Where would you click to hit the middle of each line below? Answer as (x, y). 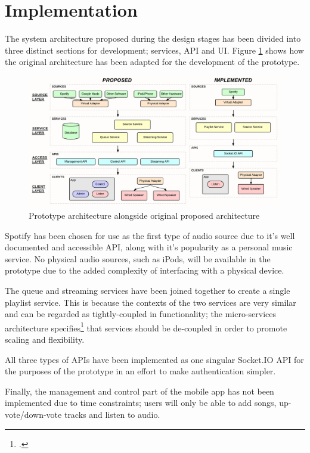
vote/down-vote (33, 414)
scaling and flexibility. (45, 339)
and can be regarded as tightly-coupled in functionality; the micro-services (141, 314)
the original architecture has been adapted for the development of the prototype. (152, 62)
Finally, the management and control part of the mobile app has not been (139, 391)
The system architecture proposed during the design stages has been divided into (153, 38)
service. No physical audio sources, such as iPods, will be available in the (138, 258)
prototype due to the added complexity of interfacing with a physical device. (145, 270)
